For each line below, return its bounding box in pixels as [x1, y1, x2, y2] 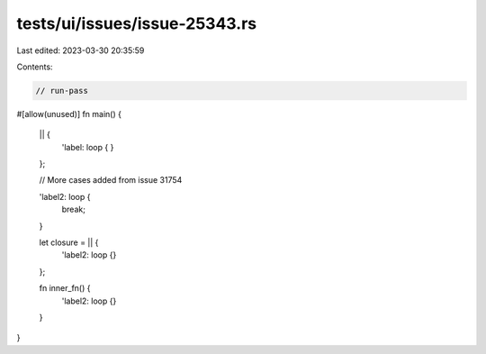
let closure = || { [39, 237, 99, 248]
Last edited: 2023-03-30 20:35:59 [16, 45, 145, 56]
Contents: [16, 61, 53, 72]
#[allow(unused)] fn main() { [16, 108, 121, 119]
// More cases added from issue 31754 [39, 175, 183, 186]
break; [61, 204, 85, 215]
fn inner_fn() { [39, 283, 91, 294]
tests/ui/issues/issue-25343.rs [16, 14, 256, 33]
